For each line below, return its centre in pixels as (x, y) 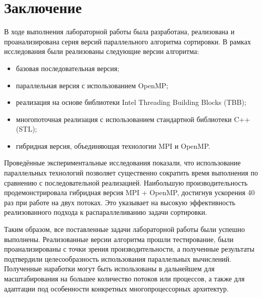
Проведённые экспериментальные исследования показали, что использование (122, 163)
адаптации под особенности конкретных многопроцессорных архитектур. (116, 288)
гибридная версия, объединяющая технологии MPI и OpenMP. (113, 145)
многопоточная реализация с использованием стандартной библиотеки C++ (133, 119)
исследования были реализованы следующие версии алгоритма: (102, 51)
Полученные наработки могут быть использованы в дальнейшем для (109, 269)
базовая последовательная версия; (68, 68)
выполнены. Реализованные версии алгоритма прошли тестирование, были (119, 239)
